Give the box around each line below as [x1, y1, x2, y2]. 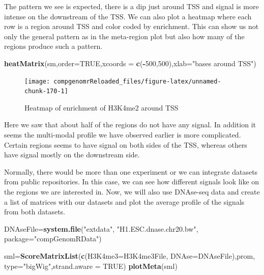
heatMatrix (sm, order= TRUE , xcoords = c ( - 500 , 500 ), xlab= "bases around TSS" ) [4, 58, 256, 68]
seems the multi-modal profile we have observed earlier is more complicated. [4, 129, 241, 140]
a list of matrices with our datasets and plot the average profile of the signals [4, 196, 245, 207]
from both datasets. [4, 206, 65, 217]
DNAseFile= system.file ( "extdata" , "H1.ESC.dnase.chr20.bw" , [4, 223, 198, 234]
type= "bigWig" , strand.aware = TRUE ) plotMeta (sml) [4, 260, 178, 271]
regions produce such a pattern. [4, 41, 103, 51]
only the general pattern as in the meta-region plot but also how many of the [4, 31, 245, 41]
